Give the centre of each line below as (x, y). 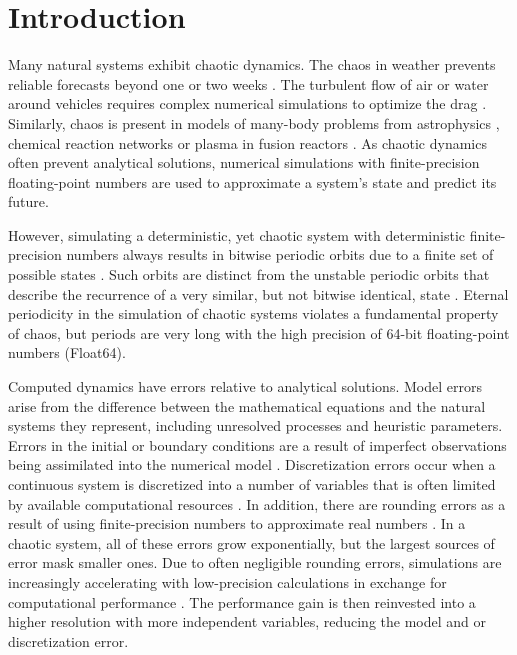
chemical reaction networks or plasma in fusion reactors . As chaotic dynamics (247, 142)
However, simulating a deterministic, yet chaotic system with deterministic (237, 234)
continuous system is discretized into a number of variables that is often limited (252, 484)
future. (28, 201)
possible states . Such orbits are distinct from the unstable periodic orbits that (249, 274)
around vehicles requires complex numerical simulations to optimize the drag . (247, 103)
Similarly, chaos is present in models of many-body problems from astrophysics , (254, 122)
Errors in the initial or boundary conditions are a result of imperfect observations (257, 444)
